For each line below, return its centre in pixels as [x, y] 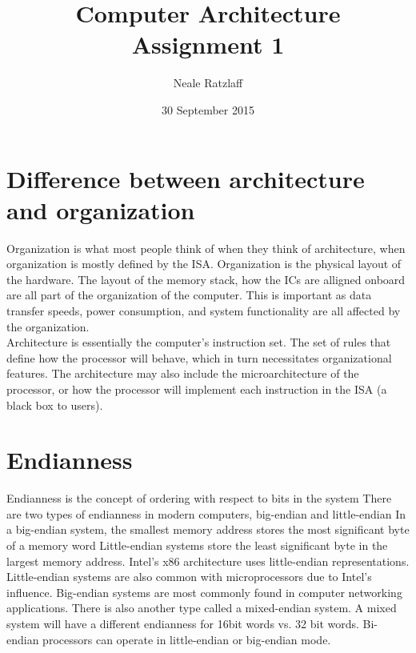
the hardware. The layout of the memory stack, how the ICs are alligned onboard [206, 279]
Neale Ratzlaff [208, 83]
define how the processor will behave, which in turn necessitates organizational [199, 357]
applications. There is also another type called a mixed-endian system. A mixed [202, 608]
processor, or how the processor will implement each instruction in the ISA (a [197, 389]
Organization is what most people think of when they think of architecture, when [206, 248]
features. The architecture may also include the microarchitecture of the [183, 373]
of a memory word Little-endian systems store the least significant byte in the [197, 545]
